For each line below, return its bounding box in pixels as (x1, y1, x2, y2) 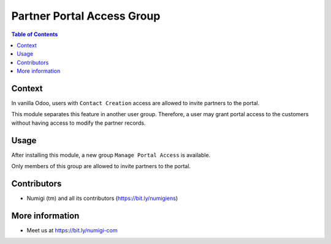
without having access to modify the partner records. (11, 119, 146, 127)
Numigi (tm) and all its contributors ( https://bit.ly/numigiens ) (26, 194, 178, 202)
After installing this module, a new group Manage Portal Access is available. (11, 151, 211, 158)
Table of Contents (11, 31, 58, 38)
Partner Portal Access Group (11, 9, 161, 23)
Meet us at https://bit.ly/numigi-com (26, 226, 118, 234)
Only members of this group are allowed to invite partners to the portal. (11, 163, 191, 170)
